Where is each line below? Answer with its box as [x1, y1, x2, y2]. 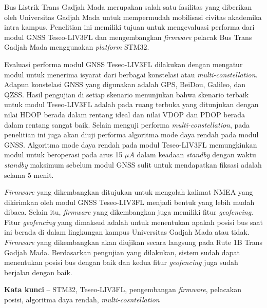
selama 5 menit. [4, 169, 54, 180]
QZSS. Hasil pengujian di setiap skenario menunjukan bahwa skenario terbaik [4, 89, 249, 99]
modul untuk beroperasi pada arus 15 [4, 149, 123, 160]
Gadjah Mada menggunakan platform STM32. [4, 42, 149, 52]
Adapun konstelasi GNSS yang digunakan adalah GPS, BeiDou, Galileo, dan [4, 79, 246, 90]
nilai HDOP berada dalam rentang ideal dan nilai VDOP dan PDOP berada [4, 109, 245, 119]
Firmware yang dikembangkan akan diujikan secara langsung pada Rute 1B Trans [4, 237, 262, 248]
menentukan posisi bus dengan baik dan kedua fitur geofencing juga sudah [4, 257, 238, 268]
